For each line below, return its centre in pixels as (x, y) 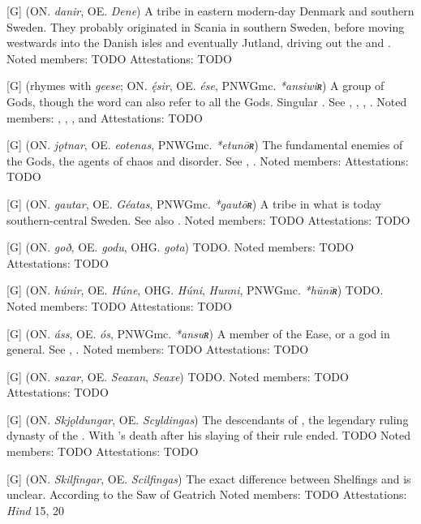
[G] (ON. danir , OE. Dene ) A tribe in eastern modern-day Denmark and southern (210, 11)
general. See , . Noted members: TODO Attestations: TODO (158, 349)
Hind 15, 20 (35, 510)
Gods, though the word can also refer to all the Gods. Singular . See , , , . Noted (207, 101)
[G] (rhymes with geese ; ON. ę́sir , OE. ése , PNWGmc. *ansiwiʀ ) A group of (195, 86)
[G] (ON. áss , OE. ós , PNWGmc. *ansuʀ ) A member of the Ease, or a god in (198, 333)
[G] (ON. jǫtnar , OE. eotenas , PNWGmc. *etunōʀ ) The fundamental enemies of (205, 145)
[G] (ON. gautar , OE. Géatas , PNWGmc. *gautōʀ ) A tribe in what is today (194, 203)
